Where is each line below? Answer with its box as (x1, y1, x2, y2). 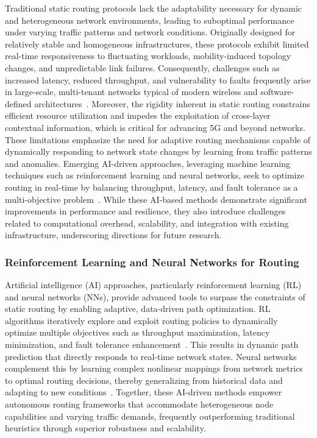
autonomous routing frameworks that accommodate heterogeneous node (5, 398, 274, 411)
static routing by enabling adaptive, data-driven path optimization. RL (5, 302, 271, 315)
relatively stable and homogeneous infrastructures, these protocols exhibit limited (5, 37, 309, 50)
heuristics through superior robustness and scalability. (5, 422, 206, 434)
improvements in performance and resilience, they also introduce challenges (5, 205, 286, 217)
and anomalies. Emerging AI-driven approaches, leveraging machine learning (5, 157, 291, 169)
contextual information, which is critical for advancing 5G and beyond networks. (5, 121, 305, 133)
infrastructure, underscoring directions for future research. (5, 228, 222, 241)
